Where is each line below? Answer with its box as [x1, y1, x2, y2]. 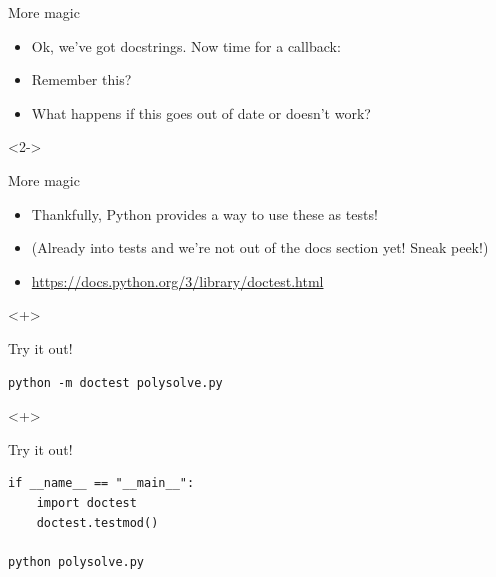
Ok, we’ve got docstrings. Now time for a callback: [31, 35, 341, 56]
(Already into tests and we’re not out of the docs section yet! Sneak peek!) [31, 237, 489, 258]
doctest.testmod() [36, 515, 159, 530]
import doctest [36, 495, 137, 510]
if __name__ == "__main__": [8, 476, 195, 491]
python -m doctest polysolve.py [8, 375, 223, 390]
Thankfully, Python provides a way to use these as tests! [31, 203, 378, 224]
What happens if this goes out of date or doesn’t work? [31, 102, 371, 123]
